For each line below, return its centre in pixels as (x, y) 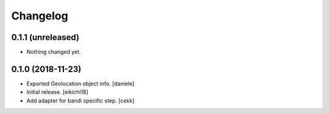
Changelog (40, 16)
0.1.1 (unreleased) (45, 37)
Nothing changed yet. (54, 52)
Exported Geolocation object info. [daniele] (80, 83)
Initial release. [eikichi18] (57, 92)
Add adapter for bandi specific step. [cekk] (80, 101)
